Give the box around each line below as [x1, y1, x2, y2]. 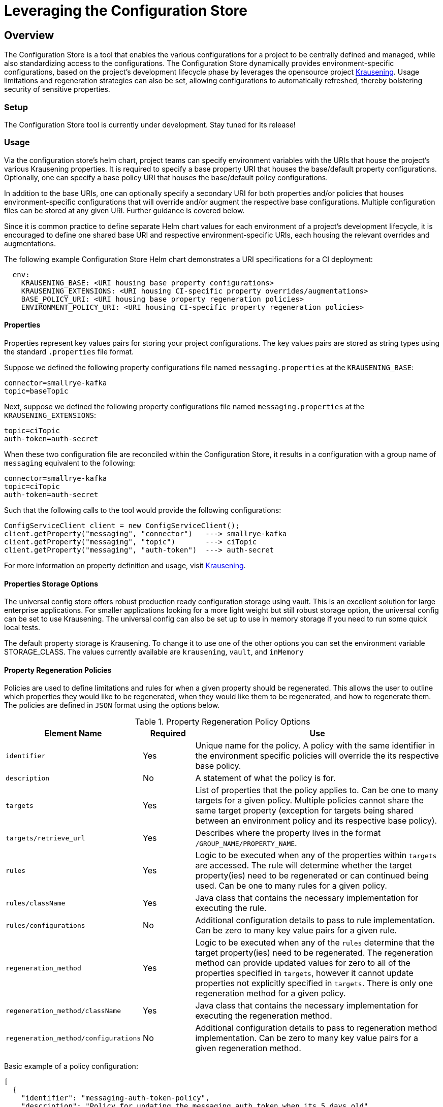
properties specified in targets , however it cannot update [195, 968, 414, 979]
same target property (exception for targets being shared [195, 805, 414, 816]
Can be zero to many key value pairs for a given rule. [195, 925, 397, 936]
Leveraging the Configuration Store [4, 2, 247, 19]
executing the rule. [195, 903, 267, 914]
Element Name [44, 728, 102, 739]
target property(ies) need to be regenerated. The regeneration [195, 948, 433, 958]
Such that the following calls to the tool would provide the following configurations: [4, 505, 281, 514]
